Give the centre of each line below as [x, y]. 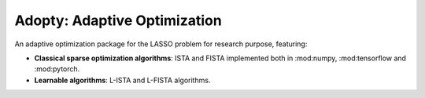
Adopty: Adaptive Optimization [118, 20]
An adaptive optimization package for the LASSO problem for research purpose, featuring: [161, 44]
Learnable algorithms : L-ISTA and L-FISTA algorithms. [122, 80]
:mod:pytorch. [57, 69]
